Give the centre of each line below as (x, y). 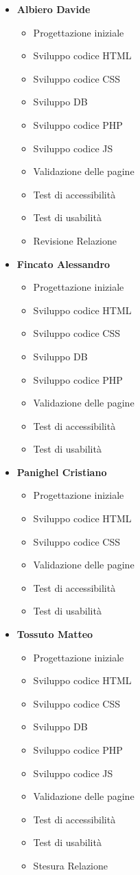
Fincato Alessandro (63, 264)
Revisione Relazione (75, 240)
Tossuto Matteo (55, 634)
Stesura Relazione (71, 865)
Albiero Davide (54, 9)
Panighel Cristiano (62, 472)
